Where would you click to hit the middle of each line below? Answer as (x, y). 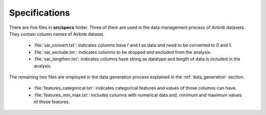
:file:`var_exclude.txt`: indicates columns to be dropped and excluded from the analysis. (122, 52)
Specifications (39, 13)
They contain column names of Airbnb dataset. (57, 34)
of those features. (52, 102)
